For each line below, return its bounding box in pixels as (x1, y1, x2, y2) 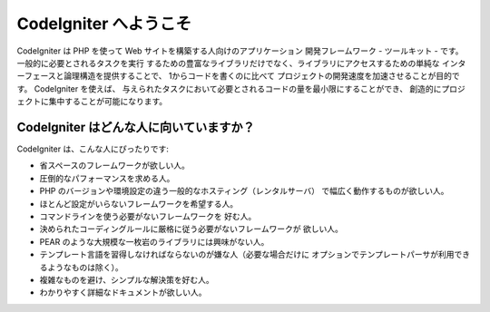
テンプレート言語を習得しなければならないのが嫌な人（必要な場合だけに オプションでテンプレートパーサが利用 (39, 249, 455, 260)
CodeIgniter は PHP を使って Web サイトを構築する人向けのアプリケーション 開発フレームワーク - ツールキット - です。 (16, 45, 464, 56)
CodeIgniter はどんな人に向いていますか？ (16, 119, 255, 135)
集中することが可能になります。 (48, 96, 168, 107)
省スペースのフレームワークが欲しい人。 (39, 160, 190, 171)
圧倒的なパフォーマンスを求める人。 (39, 172, 175, 183)
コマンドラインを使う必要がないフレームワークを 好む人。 (39, 210, 257, 221)
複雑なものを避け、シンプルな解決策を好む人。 (39, 274, 214, 285)
